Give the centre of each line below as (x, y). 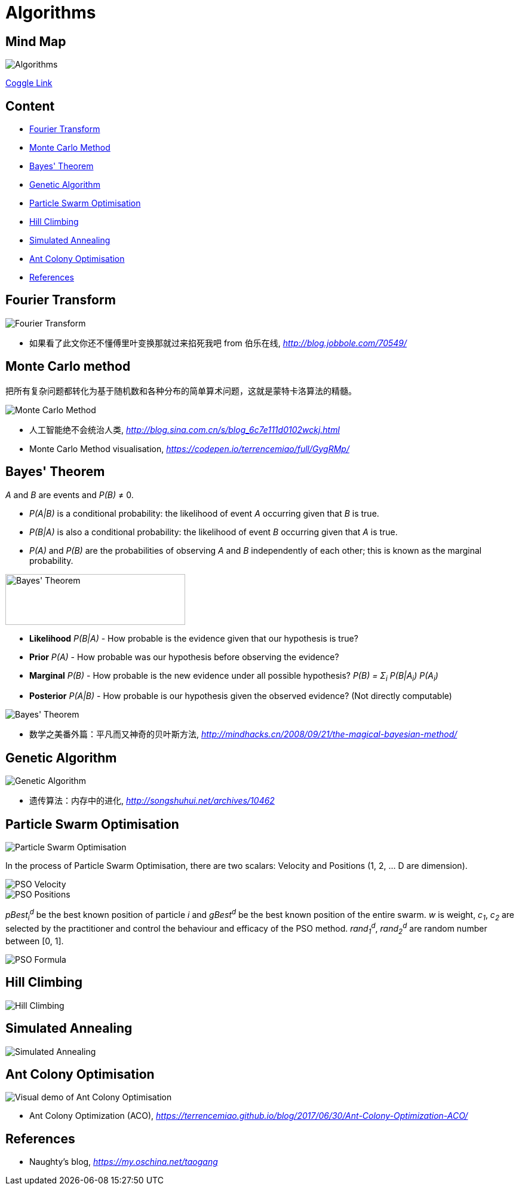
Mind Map (36, 41)
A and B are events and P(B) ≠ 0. (70, 495)
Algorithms (51, 13)
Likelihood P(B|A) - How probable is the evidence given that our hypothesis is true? (194, 638)
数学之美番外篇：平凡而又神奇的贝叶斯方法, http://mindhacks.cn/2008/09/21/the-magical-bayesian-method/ (243, 734)
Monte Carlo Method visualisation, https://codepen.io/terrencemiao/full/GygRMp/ (189, 448)
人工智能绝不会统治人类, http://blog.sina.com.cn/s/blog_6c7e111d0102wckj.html (185, 429)
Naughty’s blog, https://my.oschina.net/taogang (124, 1162)
